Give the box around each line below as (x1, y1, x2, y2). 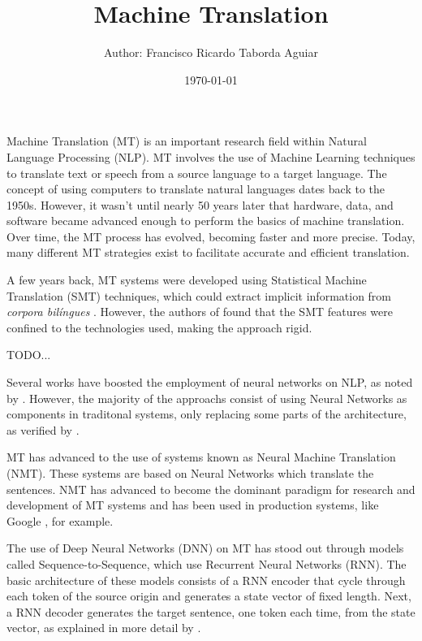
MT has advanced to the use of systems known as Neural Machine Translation (6, 448, 396, 466)
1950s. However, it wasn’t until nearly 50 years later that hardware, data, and (6, 196, 394, 213)
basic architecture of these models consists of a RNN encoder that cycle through (6, 571, 406, 588)
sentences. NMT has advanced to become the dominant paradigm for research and (6, 480, 416, 497)
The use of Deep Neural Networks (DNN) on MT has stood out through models (6, 539, 404, 557)
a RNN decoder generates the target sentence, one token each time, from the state (6, 603, 416, 620)
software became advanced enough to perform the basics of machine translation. (6, 212, 405, 229)
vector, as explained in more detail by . (6, 619, 201, 636)
